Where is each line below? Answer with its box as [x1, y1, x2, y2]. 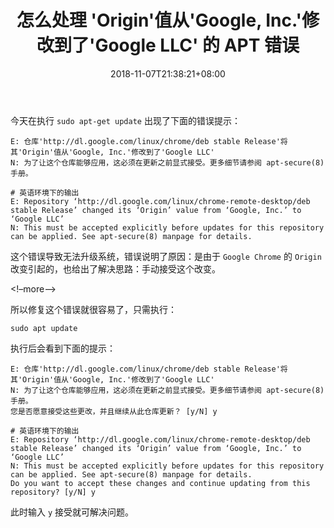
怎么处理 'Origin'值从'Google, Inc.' [16, 9, 303, 32]
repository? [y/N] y [10, 487, 97, 497]
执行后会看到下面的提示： [10, 342, 116, 354]
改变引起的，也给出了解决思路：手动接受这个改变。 [10, 262, 221, 275]
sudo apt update [10, 323, 78, 333]
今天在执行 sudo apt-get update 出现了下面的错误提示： [10, 114, 241, 126]
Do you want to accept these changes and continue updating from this [10, 478, 311, 488]
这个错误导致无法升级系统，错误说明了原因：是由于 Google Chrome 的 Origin [10, 250, 322, 262]
